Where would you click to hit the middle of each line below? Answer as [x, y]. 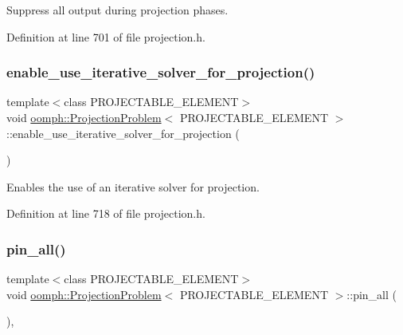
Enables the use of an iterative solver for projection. [133, 186]
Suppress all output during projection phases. [117, 10]
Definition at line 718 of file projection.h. [106, 213]
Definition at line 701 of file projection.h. [106, 36]
